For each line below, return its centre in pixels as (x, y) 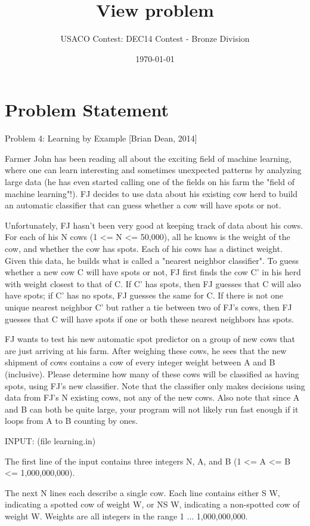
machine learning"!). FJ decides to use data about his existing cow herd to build (151, 193)
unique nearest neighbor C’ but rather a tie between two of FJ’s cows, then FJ (148, 307)
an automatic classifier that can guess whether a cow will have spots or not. (143, 205)
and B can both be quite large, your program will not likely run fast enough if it (152, 409)
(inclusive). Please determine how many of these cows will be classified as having (152, 373)
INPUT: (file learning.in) (50, 440)
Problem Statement (87, 110)
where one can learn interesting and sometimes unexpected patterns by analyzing (153, 170)
